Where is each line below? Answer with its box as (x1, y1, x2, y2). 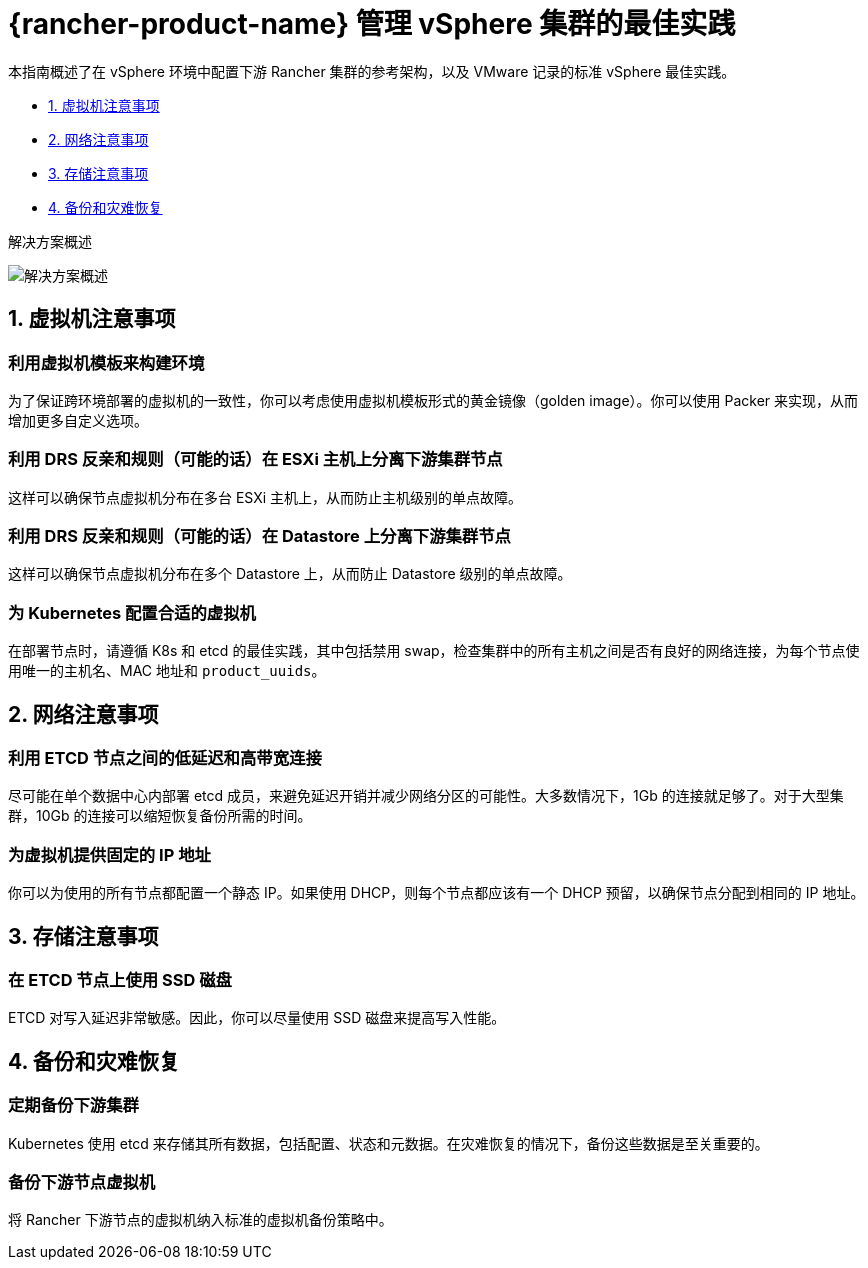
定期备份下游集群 (8, 1095, 139, 1116)
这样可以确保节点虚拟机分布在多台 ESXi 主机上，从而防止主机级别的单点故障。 (8, 488, 523, 506)
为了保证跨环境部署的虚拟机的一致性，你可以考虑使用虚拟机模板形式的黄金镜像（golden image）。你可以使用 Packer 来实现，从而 (8, 391, 859, 409)
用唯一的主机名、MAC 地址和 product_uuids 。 (8, 662, 326, 680)
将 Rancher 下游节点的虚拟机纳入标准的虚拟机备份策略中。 (8, 1211, 393, 1229)
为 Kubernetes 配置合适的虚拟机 (8, 602, 256, 623)
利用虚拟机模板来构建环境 (8, 352, 205, 373)
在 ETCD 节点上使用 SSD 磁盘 (8, 970, 232, 991)
